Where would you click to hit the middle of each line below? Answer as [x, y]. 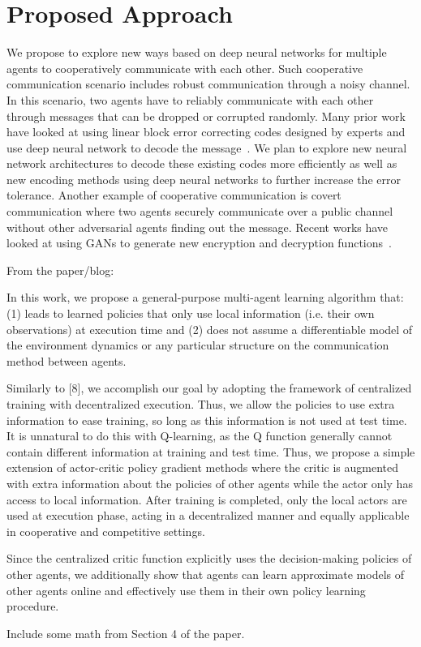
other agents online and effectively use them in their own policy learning [186, 590]
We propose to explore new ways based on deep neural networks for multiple [197, 52]
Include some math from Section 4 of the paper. [126, 633]
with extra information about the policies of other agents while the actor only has [210, 483]
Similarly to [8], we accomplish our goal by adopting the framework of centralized [209, 388]
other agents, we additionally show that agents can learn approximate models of [206, 574]
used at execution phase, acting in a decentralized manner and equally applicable [208, 515]
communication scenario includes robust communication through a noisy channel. [208, 84]
